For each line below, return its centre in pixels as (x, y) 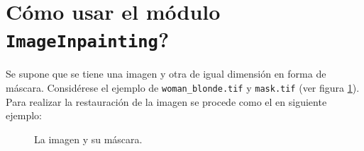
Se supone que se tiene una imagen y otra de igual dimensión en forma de (166, 74)
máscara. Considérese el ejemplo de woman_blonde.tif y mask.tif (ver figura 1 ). (183, 88)
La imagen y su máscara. (88, 139)
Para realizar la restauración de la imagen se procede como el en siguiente (166, 101)
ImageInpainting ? (88, 39)
